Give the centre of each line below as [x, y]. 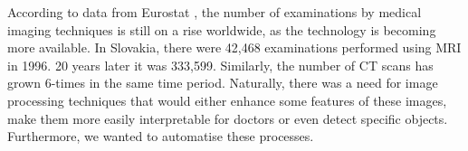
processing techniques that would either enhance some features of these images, [227, 100]
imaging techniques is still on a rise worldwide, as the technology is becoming [222, 29]
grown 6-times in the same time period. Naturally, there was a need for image [223, 83]
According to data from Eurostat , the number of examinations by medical [215, 12]
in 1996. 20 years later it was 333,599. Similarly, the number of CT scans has [220, 65]
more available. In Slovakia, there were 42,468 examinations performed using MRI [234, 47]
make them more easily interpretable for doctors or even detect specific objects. [228, 118]
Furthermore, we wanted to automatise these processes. [161, 136]
